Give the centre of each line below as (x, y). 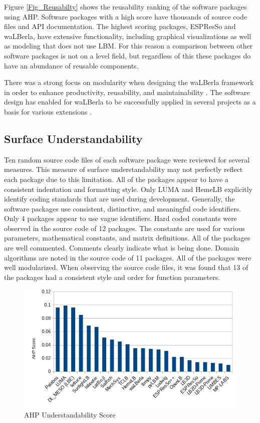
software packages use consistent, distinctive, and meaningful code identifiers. (123, 208)
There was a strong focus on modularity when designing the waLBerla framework (129, 82)
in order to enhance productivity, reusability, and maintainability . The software (127, 92)
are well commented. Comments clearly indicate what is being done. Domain (122, 248)
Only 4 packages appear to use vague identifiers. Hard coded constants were (120, 218)
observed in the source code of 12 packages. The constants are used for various (124, 228)
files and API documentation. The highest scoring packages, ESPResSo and (120, 26)
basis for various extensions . (48, 111)
